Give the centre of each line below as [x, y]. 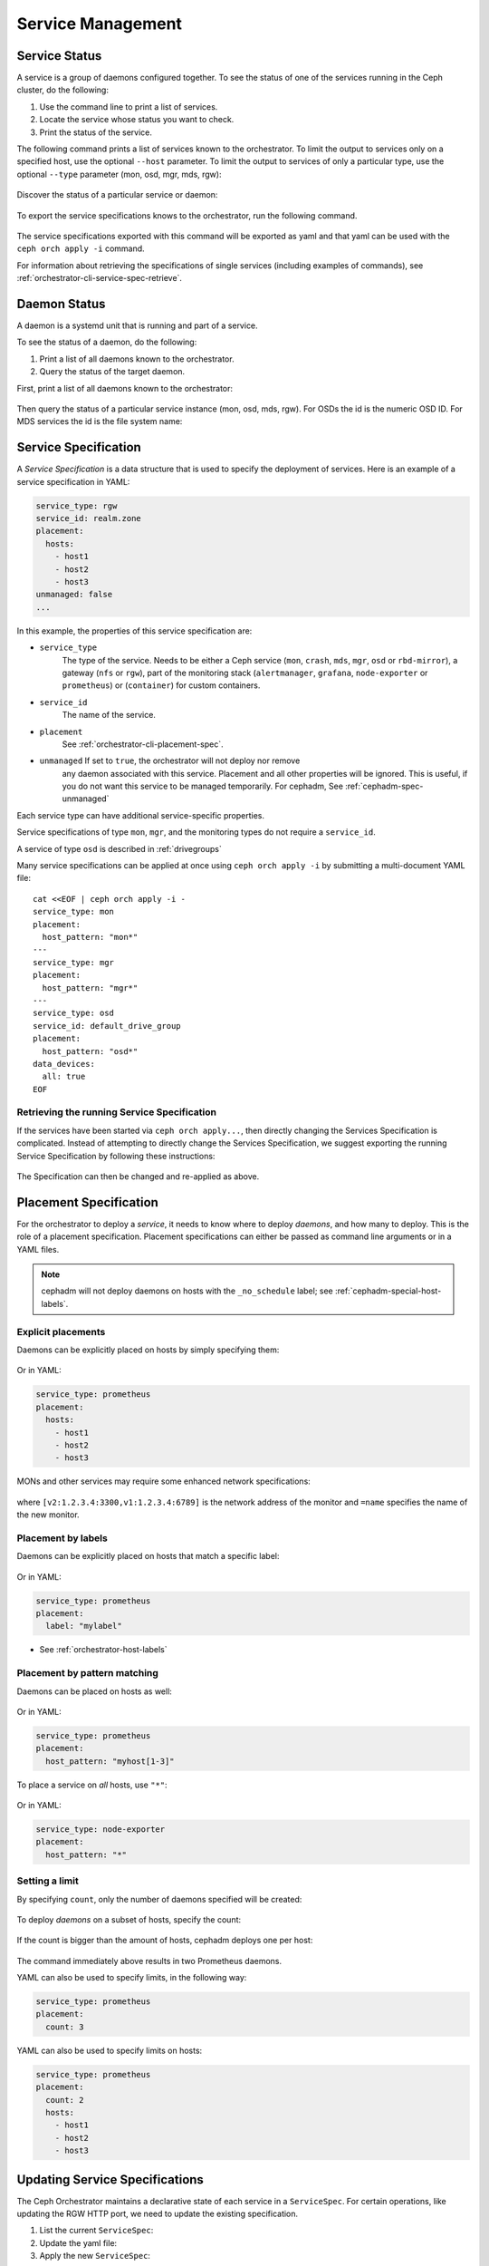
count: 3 [65, 2027]
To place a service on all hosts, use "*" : [92, 1785]
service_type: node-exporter [101, 1830]
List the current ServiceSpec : [96, 2231]
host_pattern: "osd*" [90, 1051]
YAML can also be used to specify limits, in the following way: [132, 1978]
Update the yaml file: [78, 2242]
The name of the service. [109, 715]
